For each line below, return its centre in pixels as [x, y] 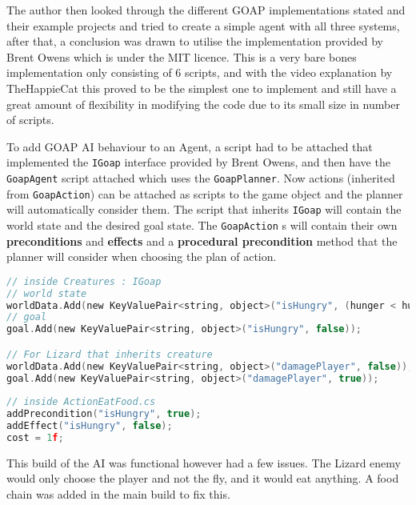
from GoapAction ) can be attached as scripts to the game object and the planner [205, 193]
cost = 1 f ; [35, 437]
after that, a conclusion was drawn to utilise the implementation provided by [195, 41]
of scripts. [30, 120]
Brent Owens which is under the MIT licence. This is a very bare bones [182, 56]
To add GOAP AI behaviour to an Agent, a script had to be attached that [190, 146]
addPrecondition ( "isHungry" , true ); [104, 414]
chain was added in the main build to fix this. [118, 494]
